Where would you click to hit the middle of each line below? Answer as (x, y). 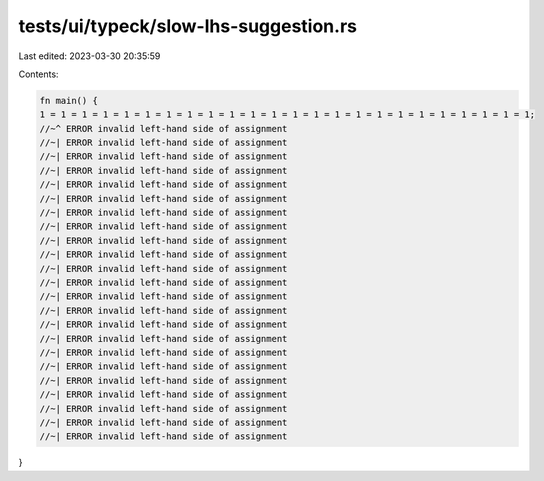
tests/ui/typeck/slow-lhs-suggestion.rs (187, 26)
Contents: (38, 74)
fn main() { (69, 100)
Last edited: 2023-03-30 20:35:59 (89, 56)
